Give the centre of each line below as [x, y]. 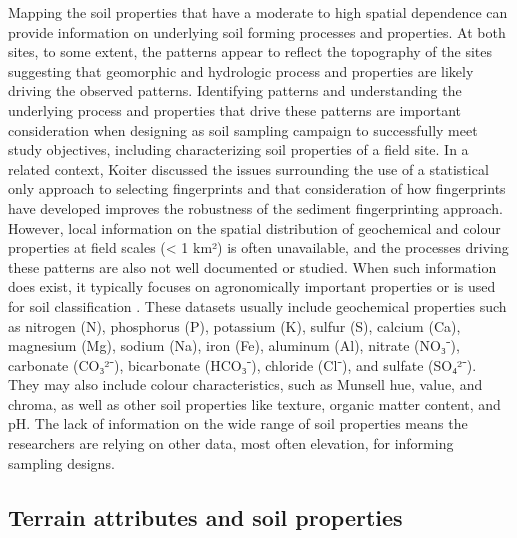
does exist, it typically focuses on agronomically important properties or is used [252, 286]
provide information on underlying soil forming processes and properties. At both [257, 31]
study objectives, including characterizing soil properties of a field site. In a [238, 149]
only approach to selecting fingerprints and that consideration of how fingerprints [257, 188]
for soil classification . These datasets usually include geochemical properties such [257, 305]
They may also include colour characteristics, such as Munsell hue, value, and [245, 384]
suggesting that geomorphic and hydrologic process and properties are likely [241, 70]
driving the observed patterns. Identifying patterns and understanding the [235, 90]
